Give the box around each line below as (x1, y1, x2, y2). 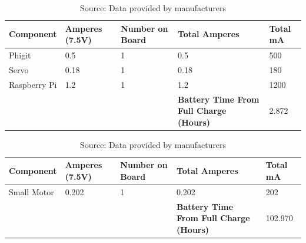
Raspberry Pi (9, 78, 57, 90)
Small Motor (9, 185, 54, 198)
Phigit (9, 49, 31, 61)
